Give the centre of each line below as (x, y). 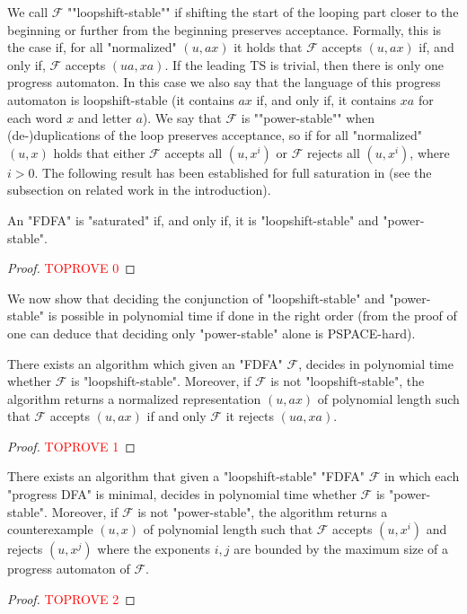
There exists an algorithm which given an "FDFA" (145, 363)
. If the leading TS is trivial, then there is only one (304, 64)
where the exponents (154, 549)
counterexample (50, 529)
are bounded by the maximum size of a (341, 549)
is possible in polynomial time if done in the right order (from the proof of (252, 316)
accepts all (194, 152)
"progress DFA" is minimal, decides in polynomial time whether (182, 494)
